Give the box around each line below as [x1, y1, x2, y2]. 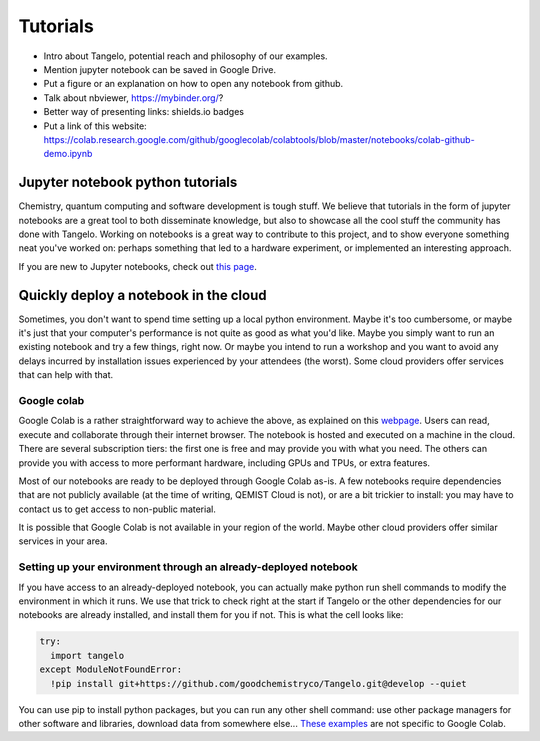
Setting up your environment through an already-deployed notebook [18, 560, 359, 574]
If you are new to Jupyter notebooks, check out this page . [18, 260, 257, 272]
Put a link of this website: [43, 120, 147, 132]
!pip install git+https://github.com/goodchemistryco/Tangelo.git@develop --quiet [50, 678, 467, 689]
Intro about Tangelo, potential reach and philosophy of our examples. [43, 50, 329, 62]
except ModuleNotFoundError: [39, 664, 183, 675]
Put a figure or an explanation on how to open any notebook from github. [43, 78, 344, 90]
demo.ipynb [43, 148, 93, 160]
